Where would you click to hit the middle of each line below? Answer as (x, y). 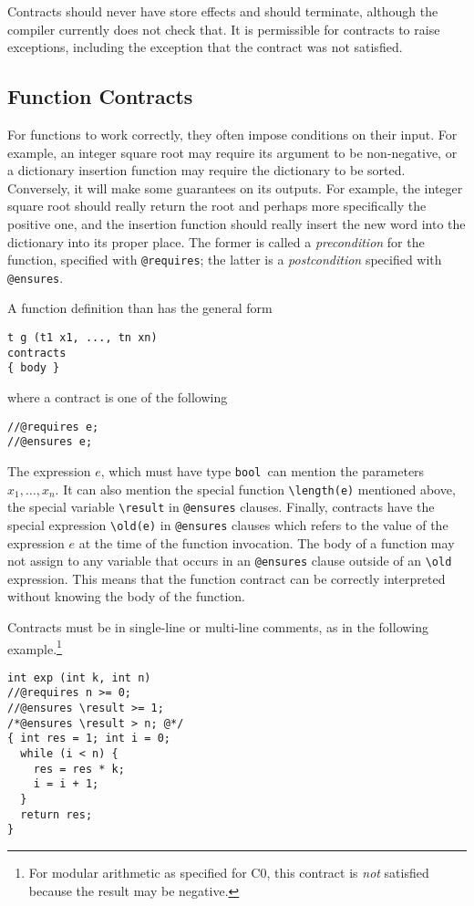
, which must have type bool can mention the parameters (263, 470)
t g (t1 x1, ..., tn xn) (82, 338)
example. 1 (35, 647)
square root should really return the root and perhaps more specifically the (217, 206)
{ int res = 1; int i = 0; (89, 739)
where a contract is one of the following (118, 397)
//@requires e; (53, 427)
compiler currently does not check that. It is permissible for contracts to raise (224, 29)
